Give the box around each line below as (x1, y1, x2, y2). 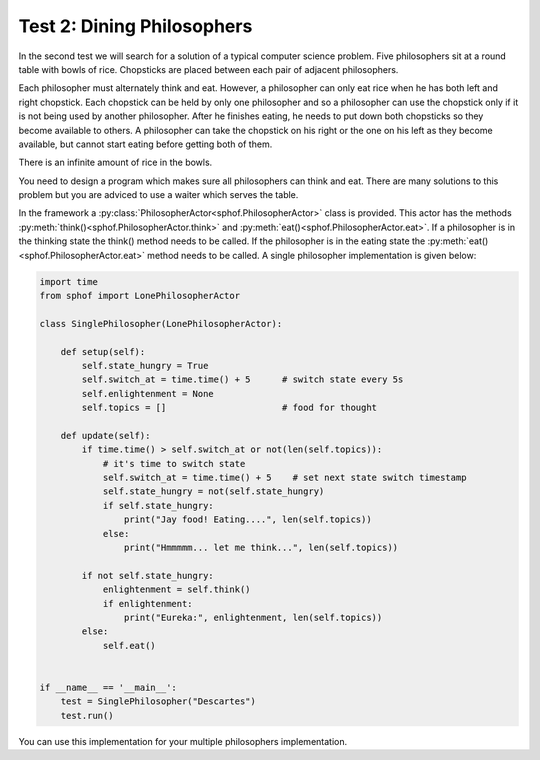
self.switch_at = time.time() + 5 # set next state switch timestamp (102, 472, 467, 484)
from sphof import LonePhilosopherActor (39, 290, 240, 301)
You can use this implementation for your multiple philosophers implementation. (18, 735, 348, 747)
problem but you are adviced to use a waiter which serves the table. (18, 189, 299, 201)
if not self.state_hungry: (81, 570, 214, 581)
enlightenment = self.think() (102, 584, 251, 595)
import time (39, 276, 99, 287)
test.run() (60, 710, 114, 721)
